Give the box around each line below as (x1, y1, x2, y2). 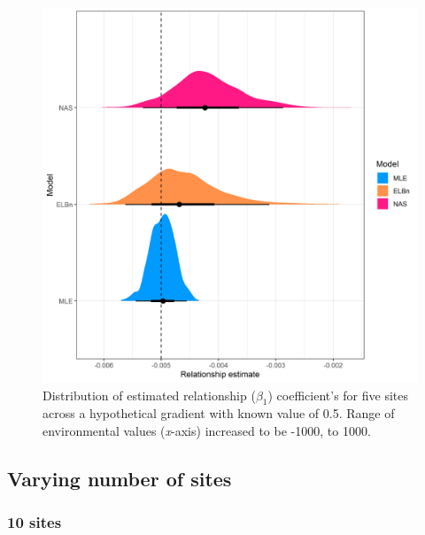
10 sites (7, 511, 62, 533)
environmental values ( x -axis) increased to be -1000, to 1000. (42, 421, 371, 439)
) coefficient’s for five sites (267, 385, 409, 404)
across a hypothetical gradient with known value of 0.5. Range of (42, 404, 395, 423)
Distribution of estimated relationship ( (42, 385, 256, 404)
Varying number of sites (7, 464, 232, 492)
